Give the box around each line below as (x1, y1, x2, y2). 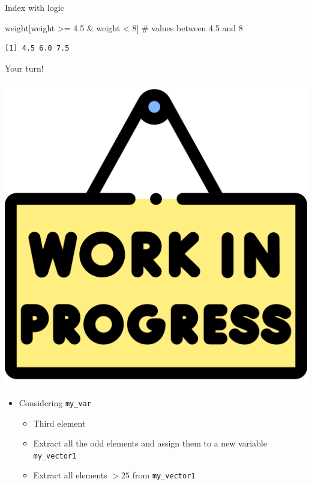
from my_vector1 (132, 469, 196, 481)
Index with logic (5, 1, 64, 13)
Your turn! (5, 61, 44, 74)
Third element (33, 416, 86, 429)
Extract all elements (33, 469, 107, 481)
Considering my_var (19, 396, 91, 409)
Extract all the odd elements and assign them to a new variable (33, 437, 267, 449)
